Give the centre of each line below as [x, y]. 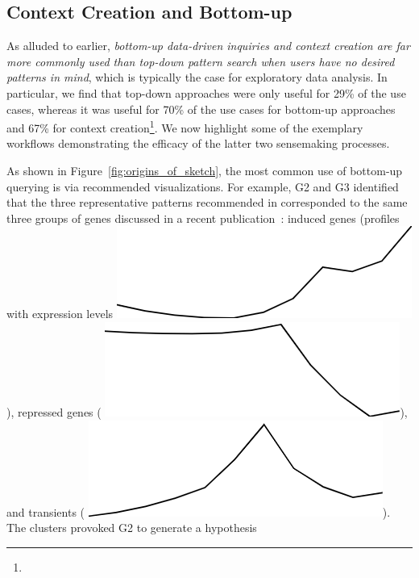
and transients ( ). [199, 511]
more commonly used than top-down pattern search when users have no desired [201, 61]
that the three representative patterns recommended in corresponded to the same [207, 202]
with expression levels [60, 314]
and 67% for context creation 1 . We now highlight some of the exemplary [185, 126]
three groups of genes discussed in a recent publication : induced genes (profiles [203, 218]
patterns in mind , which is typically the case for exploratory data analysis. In [197, 77]
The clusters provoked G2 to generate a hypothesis [132, 528]
